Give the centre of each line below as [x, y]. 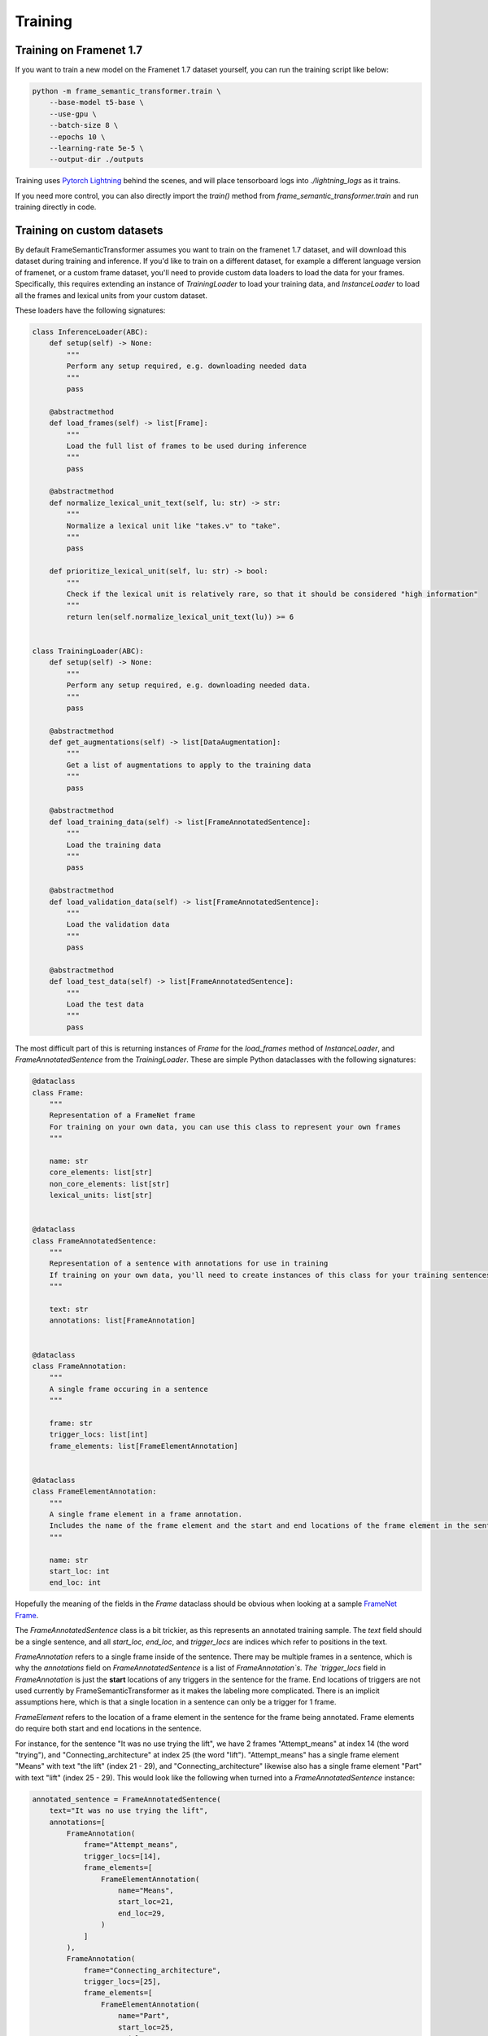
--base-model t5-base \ [96, 103]
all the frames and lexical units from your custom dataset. [111, 295]
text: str [69, 1309]
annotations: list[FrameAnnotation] [122, 1321]
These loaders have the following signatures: [90, 310]
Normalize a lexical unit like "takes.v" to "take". [174, 526]
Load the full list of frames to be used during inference [187, 445]
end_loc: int [75, 1583]
